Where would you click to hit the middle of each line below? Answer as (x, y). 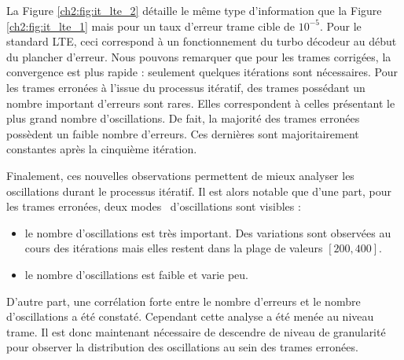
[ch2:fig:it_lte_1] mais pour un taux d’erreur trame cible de (151, 26)
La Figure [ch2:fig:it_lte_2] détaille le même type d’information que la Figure (194, 10)
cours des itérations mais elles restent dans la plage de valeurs (174, 248)
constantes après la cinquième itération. (102, 149)
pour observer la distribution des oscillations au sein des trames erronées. (182, 347)
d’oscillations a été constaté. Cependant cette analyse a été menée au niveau (190, 316)
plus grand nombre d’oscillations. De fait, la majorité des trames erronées (183, 118)
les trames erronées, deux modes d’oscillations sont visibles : (154, 206)
